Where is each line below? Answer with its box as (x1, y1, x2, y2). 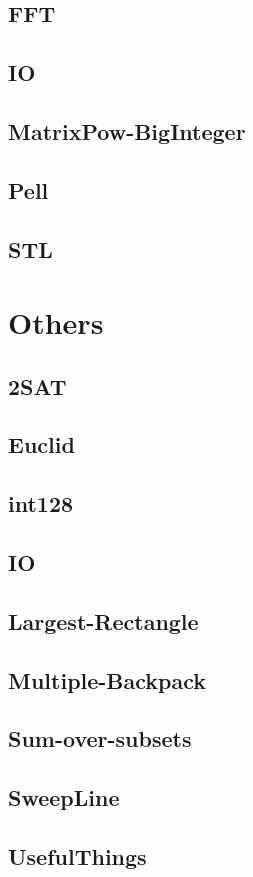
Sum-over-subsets (8, 723, 192, 754)
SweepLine (8, 782, 120, 813)
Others (8, 302, 104, 343)
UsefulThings (8, 840, 147, 871)
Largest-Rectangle (8, 605, 199, 636)
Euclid (8, 429, 75, 460)
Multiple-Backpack (8, 664, 207, 695)
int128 (8, 488, 74, 519)
